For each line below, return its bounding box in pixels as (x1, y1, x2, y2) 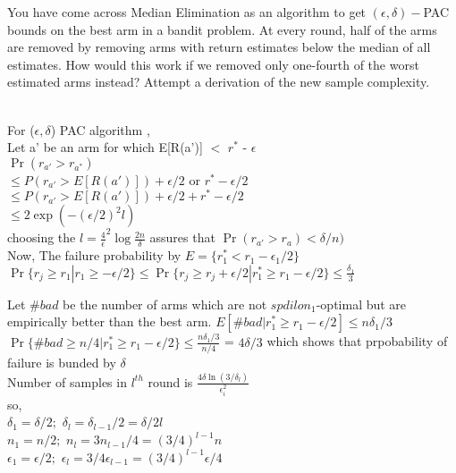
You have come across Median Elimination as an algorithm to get (7, 3, 367, 21)
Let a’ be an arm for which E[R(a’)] (7, 138, 203, 156)
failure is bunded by (7, 353, 116, 372)
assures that (149, 228, 215, 247)
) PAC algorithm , (50, 120, 150, 139)
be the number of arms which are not (63, 294, 267, 313)
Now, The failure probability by (7, 246, 182, 265)
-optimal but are (316, 294, 407, 313)
